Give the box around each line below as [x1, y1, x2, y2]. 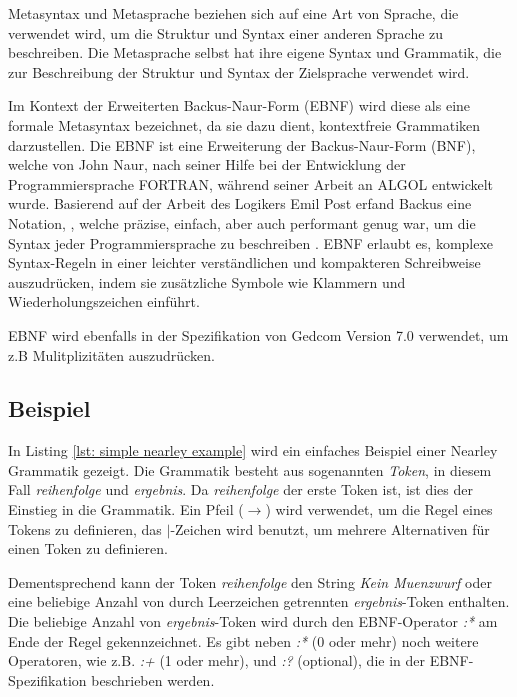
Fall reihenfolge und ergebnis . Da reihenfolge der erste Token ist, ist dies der [8, 479, 473, 500]
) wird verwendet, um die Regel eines [265, 499, 493, 520]
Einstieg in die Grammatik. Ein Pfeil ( [8, 499, 244, 520]
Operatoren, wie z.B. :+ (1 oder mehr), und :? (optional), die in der [8, 650, 425, 671]
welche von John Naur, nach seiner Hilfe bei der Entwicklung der [8, 154, 406, 175]
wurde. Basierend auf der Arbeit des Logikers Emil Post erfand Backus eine [8, 193, 472, 214]
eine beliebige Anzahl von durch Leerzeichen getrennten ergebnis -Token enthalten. [8, 591, 510, 612]
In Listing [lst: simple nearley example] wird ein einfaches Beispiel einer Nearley [8, 440, 498, 461]
